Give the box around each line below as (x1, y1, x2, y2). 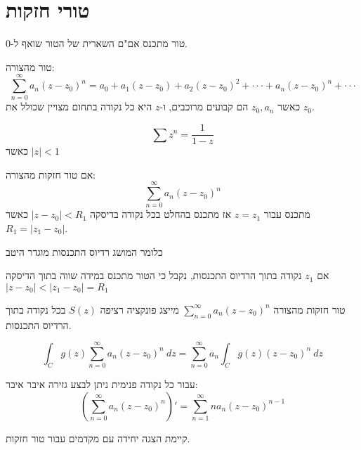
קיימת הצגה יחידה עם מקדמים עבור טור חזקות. (6, 430, 190, 445)
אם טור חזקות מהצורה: (6, 167, 96, 181)
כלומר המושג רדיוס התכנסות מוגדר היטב (6, 244, 163, 259)
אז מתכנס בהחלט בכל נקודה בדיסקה (89, 207, 232, 221)
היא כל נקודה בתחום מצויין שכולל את (6, 99, 152, 114)
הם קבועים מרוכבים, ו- (159, 99, 249, 114)
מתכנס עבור (263, 207, 310, 221)
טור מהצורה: (6, 59, 55, 74)
